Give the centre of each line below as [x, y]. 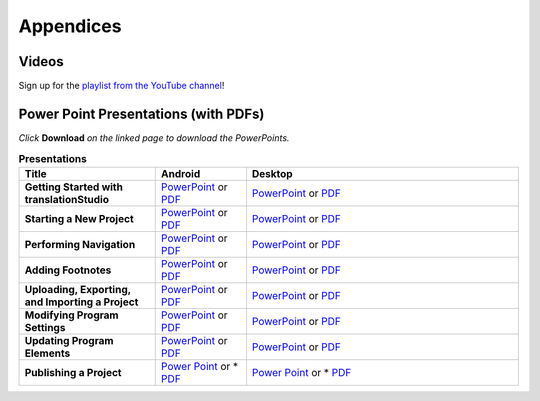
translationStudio [67, 199]
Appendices [70, 26]
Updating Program [69, 340]
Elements [47, 353]
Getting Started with [74, 187]
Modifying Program [71, 315]
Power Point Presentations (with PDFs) [141, 113]
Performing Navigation [80, 244]
